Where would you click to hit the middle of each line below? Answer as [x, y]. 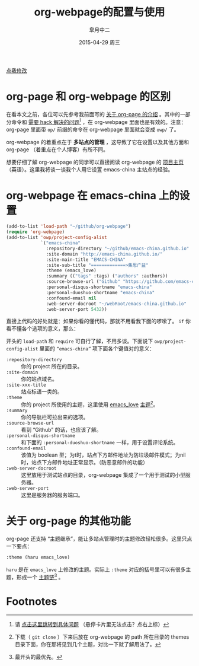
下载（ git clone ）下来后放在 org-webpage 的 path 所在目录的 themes [102, 637]
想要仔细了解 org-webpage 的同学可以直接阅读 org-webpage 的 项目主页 [95, 162]
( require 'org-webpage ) [36, 232]
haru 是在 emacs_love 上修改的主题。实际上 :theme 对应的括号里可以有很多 [96, 569]
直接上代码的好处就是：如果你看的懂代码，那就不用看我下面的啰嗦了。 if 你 [99, 321]
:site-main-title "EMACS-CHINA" [86, 259]
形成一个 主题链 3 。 [40, 576]
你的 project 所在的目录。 [52, 367]
